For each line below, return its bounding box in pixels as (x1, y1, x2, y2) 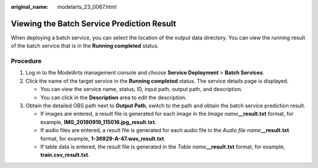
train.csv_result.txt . (40, 152, 90, 159)
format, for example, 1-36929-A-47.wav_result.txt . (40, 135, 166, 142)
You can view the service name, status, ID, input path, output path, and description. (40, 86, 243, 93)
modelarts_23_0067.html (57, 4, 117, 10)
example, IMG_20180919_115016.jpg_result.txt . (40, 118, 157, 126)
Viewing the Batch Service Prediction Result (11, 18, 177, 29)
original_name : (11, 4, 49, 10)
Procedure (11, 57, 42, 65)
